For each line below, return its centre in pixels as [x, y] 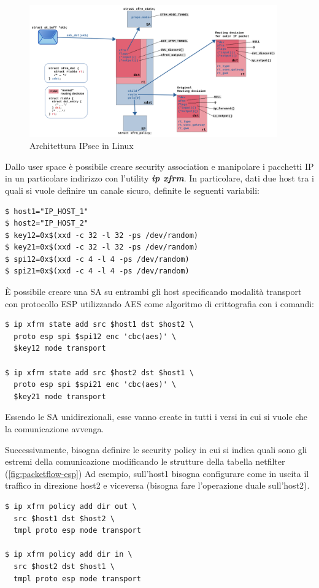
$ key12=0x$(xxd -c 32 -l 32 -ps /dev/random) [102, 235]
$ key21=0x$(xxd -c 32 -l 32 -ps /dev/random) [102, 247]
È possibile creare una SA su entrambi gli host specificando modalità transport [153, 292]
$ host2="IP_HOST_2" [47, 223]
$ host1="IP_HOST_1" [47, 211]
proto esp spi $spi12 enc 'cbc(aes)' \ [95, 336]
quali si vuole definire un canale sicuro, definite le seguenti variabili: [132, 190]
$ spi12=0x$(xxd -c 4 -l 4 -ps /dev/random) [97, 259]
